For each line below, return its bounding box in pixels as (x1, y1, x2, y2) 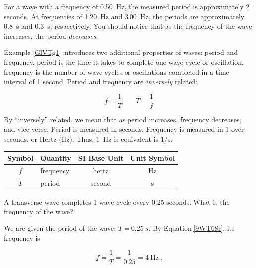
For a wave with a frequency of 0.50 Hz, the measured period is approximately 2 (4, 1, 250, 11)
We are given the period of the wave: (4, 223, 116, 233)
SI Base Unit (78, 153, 124, 163)
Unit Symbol (130, 153, 175, 163)
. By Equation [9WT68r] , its (148, 223, 235, 233)
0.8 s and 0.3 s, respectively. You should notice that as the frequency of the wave (4, 21, 252, 31)
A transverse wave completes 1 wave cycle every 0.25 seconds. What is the (4, 196, 230, 207)
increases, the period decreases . (4, 30, 98, 41)
